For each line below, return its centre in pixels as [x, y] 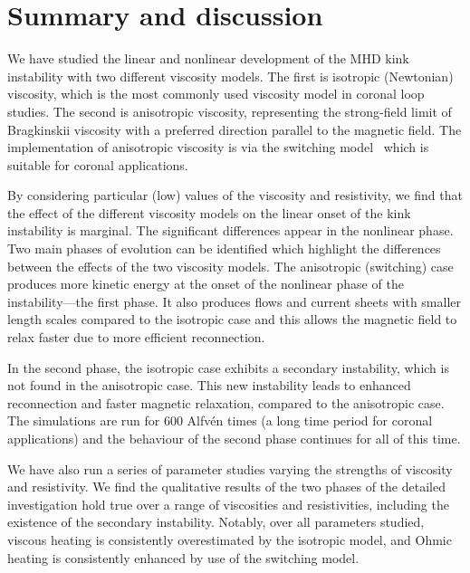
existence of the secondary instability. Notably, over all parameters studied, [216, 522]
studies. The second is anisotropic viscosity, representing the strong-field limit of [230, 111]
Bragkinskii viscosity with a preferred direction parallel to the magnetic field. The [235, 129]
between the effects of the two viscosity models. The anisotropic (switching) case [230, 266]
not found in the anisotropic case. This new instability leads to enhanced [209, 385]
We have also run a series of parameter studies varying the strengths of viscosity [230, 468]
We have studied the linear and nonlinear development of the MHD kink [208, 58]
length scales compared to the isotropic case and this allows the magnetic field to [232, 319]
